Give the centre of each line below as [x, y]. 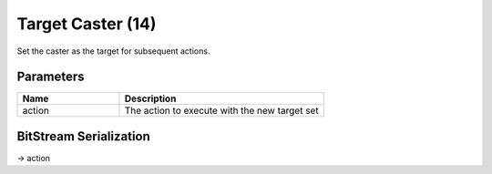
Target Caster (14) [87, 24]
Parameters [51, 77]
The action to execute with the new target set [221, 111]
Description [150, 98]
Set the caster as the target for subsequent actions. [113, 51]
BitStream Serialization [83, 136]
